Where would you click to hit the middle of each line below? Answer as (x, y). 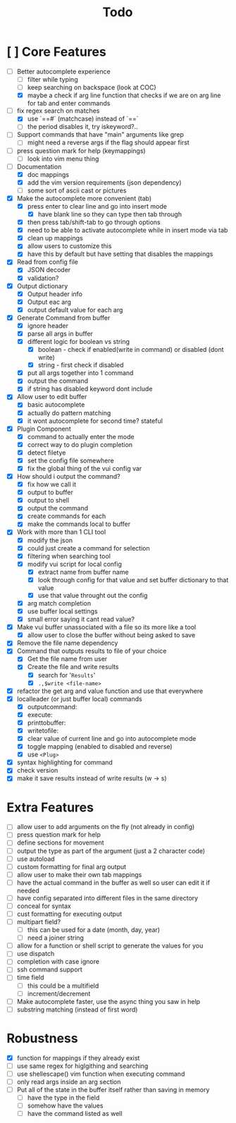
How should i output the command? (68, 476)
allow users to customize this (69, 246)
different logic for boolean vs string (79, 342)
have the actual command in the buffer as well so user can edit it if (113, 883)
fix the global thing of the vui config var (85, 468)
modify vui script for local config (75, 564)
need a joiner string (55, 938)
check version (37, 771)
